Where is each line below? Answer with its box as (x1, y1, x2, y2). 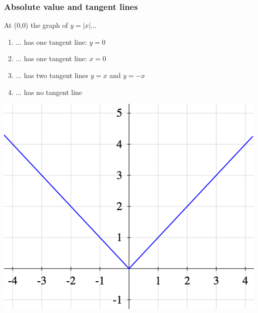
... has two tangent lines (15, 70, 88, 80)
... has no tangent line (15, 86, 82, 97)
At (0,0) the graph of (4, 20, 68, 30)
